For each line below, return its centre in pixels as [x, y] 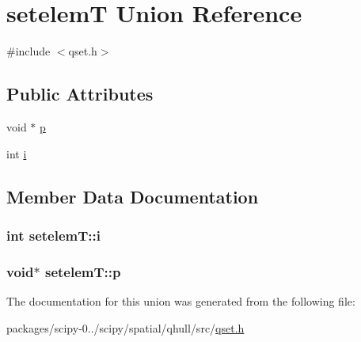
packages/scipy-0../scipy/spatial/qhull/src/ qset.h [125, 327]
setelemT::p [83, 271]
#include [28, 51]
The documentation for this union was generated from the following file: [181, 300]
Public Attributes [80, 94]
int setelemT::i [53, 235]
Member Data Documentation [133, 196]
